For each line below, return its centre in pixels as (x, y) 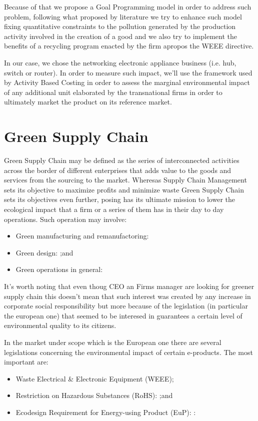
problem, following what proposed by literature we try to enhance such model (123, 16)
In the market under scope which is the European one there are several (113, 342)
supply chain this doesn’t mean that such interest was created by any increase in (127, 296)
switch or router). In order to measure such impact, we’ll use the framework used (128, 72)
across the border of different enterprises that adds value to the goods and (118, 170)
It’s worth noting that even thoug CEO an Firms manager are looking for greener (129, 286)
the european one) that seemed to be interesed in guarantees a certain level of (123, 315)
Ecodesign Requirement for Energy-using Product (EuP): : (106, 412)
